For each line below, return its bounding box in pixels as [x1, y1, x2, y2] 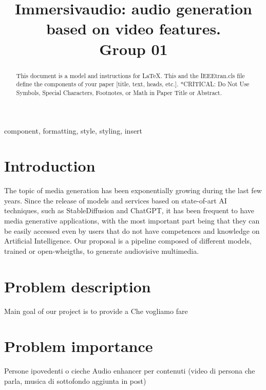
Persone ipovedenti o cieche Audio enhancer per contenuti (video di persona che [4, 365, 255, 376]
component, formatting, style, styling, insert [4, 125, 143, 136]
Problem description [4, 275, 151, 296]
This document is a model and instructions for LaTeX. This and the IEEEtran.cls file [16, 71, 245, 80]
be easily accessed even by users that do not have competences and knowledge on [4, 225, 260, 236]
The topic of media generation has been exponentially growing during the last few [4, 185, 262, 196]
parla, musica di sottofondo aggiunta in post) [4, 375, 146, 386]
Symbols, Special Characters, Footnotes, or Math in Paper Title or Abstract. [16, 88, 222, 97]
